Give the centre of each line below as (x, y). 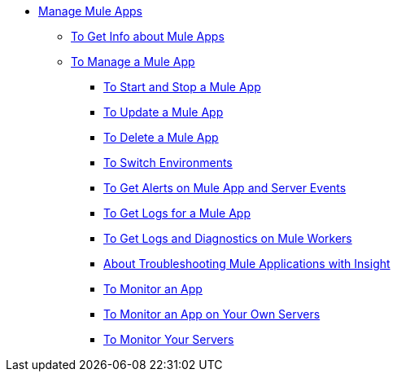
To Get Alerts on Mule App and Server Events (225, 188)
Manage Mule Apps (90, 11)
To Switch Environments (168, 163)
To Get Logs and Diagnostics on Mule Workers (228, 238)
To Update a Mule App (164, 112)
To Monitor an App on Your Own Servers (212, 314)
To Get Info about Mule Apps (148, 36)
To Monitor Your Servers (169, 339)
